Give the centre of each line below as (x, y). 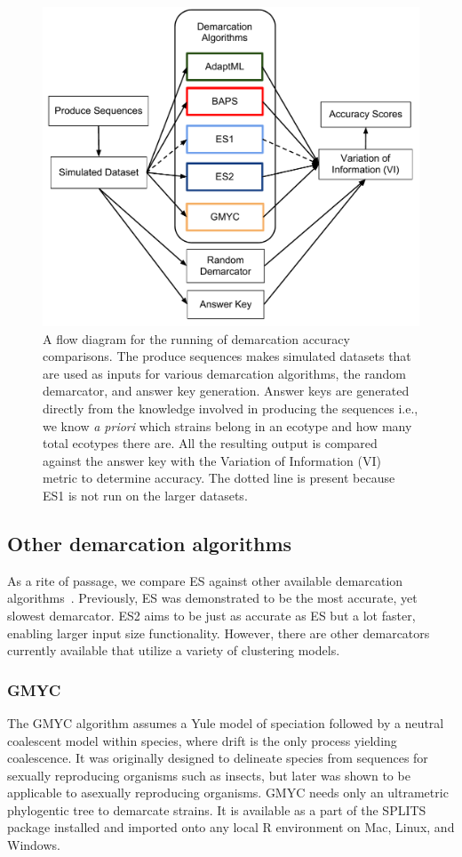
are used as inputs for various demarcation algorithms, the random (224, 373)
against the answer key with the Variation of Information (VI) (212, 460)
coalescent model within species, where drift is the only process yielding (202, 740)
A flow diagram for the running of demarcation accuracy (196, 338)
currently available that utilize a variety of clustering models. (174, 650)
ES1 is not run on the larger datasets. (145, 495)
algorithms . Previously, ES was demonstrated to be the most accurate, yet (212, 598)
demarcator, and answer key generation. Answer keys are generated (226, 391)
